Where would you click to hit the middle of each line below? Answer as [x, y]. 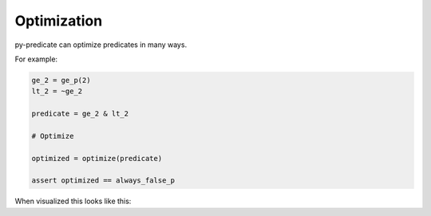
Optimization [59, 21]
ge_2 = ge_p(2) [61, 80]
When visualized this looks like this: [73, 201]
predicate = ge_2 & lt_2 [80, 114]
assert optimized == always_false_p [103, 181]
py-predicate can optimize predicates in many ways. [101, 45]
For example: [36, 59]
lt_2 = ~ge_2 [57, 91]
